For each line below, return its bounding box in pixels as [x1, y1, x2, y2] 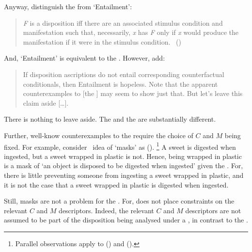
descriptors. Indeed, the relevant [59, 205, 154, 215]
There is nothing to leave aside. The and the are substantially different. [4, 114, 216, 124]
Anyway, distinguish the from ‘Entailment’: [4, 1, 132, 11]
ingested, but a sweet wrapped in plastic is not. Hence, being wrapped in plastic [4, 151, 242, 161]
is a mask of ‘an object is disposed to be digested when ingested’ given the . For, [4, 160, 243, 171]
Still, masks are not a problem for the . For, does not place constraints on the [4, 196, 235, 206]
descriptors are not [185, 205, 241, 215]
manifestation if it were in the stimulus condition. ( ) [23, 36, 181, 47]
